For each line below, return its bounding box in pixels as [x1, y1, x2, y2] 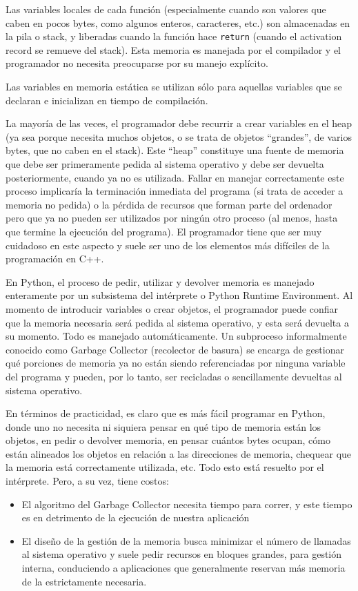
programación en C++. [6, 251, 104, 266]
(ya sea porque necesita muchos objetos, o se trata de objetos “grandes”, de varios [6, 129, 352, 144]
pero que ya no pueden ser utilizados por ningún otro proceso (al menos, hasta [6, 211, 338, 225]
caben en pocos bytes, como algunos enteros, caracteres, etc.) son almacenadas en [6, 15, 350, 30]
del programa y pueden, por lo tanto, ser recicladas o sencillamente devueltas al [6, 369, 342, 383]
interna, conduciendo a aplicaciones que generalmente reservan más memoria [21, 561, 346, 575]
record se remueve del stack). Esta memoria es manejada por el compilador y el [6, 42, 341, 57]
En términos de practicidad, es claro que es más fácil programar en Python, [6, 406, 326, 420]
